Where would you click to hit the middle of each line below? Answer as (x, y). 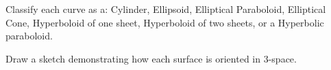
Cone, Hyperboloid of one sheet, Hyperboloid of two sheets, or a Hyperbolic (165, 22)
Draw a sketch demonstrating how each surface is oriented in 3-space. (151, 58)
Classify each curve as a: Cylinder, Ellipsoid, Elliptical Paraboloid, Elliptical (166, 9)
